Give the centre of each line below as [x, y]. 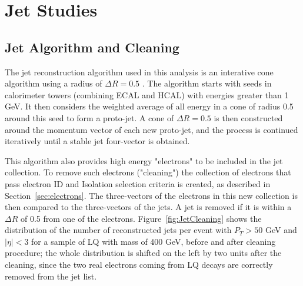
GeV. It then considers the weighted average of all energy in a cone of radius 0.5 [149, 106]
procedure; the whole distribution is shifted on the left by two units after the [143, 253]
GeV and [281, 230]
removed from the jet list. [51, 276]
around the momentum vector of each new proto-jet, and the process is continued [151, 129]
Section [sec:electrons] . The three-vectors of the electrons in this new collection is [151, 195]
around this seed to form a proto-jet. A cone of [89, 117]
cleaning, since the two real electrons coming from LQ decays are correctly [139, 265]
